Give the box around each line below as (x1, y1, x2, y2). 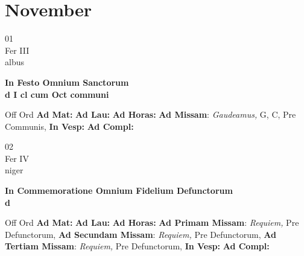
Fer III (5, 43, 30, 56)
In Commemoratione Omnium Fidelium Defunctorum (5, 184, 233, 197)
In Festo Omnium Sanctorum (5, 75, 129, 88)
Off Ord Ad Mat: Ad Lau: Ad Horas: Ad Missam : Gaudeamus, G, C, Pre (5, 108, 296, 121)
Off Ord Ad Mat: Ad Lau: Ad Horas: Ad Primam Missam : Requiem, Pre (5, 216, 299, 229)
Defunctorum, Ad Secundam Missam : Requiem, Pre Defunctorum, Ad (5, 228, 276, 240)
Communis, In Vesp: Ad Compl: (5, 120, 134, 132)
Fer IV (5, 152, 29, 164)
